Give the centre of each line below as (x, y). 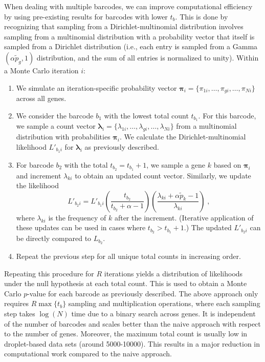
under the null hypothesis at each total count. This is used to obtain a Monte (126, 283)
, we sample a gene (176, 164)
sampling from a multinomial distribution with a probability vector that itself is (129, 36)
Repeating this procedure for (49, 273)
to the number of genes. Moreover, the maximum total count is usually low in (126, 334)
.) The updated (208, 227)
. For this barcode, (227, 115)
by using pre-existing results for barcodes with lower (86, 16)
